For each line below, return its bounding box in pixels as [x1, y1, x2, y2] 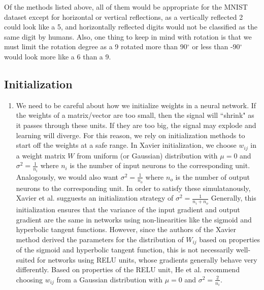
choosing [16, 274, 43, 284]
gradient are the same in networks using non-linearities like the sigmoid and [16, 214, 252, 224]
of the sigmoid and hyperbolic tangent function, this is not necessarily [16, 244, 234, 255]
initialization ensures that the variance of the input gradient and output [16, 204, 240, 214]
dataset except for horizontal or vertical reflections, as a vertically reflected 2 [4, 11, 243, 22]
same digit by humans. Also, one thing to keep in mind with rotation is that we [4, 31, 252, 42]
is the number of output [175, 171, 250, 182]
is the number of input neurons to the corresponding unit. [70, 160, 250, 171]
